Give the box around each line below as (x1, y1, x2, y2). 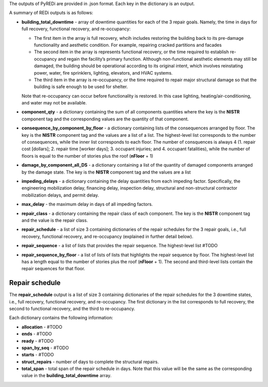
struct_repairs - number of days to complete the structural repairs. (21, 359, 159, 365)
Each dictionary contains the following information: (9, 315, 114, 321)
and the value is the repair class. (21, 217, 88, 223)
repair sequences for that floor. (21, 266, 85, 272)
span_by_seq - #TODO (21, 345, 69, 351)
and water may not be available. (21, 100, 87, 106)
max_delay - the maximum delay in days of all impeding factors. (21, 201, 153, 207)
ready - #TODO (21, 338, 54, 344)
